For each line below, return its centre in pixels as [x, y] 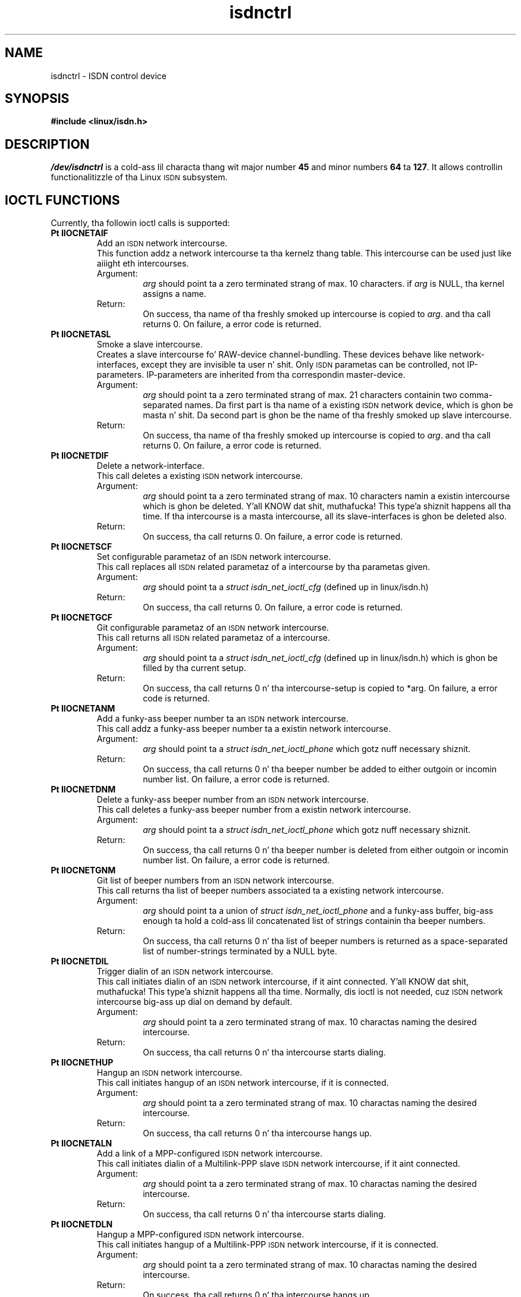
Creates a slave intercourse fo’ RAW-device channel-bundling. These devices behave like [272, 355]
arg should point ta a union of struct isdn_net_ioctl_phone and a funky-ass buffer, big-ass [318, 911]
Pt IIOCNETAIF [79, 233]
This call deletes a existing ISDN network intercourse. [200, 476]
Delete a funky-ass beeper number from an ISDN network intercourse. [233, 800]
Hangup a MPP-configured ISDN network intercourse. [200, 1235]
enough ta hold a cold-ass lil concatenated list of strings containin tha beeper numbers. [314, 921]
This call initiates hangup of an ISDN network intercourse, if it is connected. [243, 1083]
